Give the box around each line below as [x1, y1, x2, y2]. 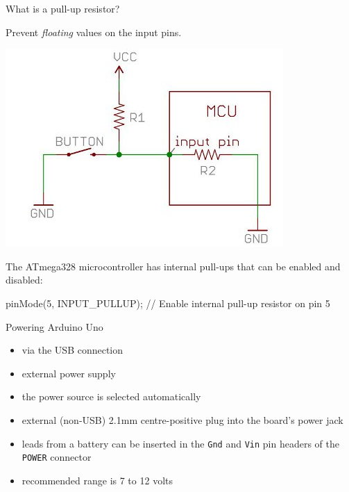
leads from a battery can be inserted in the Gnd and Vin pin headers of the [22, 436, 339, 450]
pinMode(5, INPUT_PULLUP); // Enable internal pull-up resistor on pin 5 [6, 295, 330, 310]
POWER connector [22, 450, 92, 464]
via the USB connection [22, 343, 124, 357]
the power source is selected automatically [22, 389, 201, 404]
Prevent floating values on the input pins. [6, 24, 182, 39]
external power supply [22, 366, 116, 380]
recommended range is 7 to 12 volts [22, 473, 173, 487]
